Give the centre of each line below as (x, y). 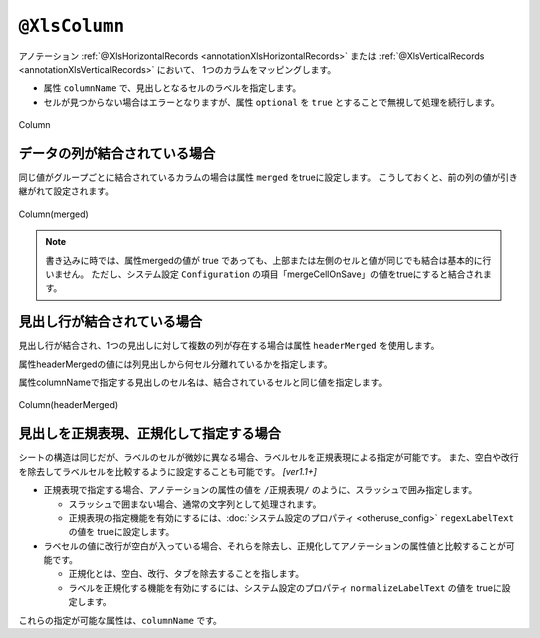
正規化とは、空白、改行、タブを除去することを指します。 (186, 574)
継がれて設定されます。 (66, 191)
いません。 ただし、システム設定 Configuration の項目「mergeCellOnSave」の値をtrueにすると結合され (264, 274)
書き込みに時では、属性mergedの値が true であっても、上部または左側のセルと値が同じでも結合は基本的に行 (268, 260)
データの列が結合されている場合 (117, 153)
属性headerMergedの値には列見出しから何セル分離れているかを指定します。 (176, 364)
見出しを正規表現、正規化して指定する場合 (150, 433)
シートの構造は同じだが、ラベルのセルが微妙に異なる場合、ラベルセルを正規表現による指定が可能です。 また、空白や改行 (268, 457)
